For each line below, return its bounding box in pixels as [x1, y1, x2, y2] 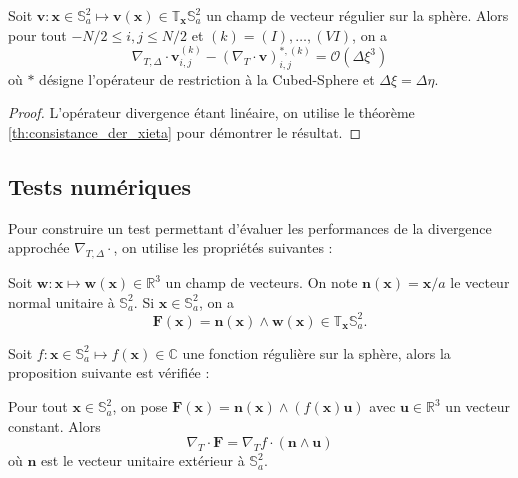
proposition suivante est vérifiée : [8, 362, 210, 383]
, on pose [112, 396, 168, 417]
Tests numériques [8, 170, 192, 201]
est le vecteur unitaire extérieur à [41, 450, 245, 471]
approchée [8, 237, 70, 258]
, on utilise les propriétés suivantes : [113, 237, 333, 258]
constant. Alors [8, 415, 101, 436]
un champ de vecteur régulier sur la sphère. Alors [206, 5, 509, 25]
